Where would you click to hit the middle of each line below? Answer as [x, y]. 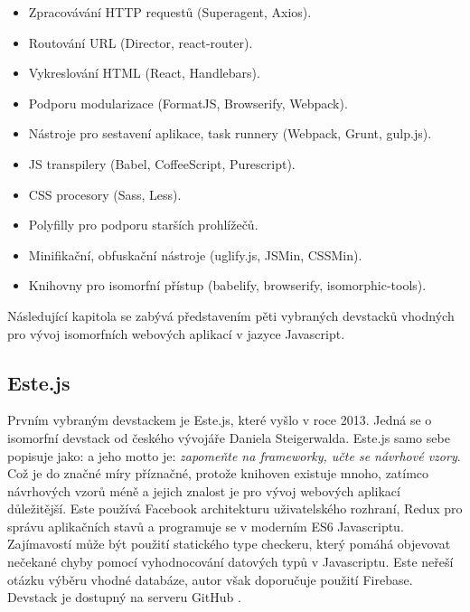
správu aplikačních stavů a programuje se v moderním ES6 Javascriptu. [206, 526]
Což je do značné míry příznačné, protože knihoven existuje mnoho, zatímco [218, 473]
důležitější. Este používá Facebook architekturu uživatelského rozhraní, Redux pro [235, 508]
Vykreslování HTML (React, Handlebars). [144, 73]
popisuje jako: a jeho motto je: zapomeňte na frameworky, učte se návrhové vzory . [234, 455]
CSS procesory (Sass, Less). [105, 194]
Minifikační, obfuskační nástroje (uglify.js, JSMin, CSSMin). [195, 254]
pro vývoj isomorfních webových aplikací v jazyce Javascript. [176, 333]
